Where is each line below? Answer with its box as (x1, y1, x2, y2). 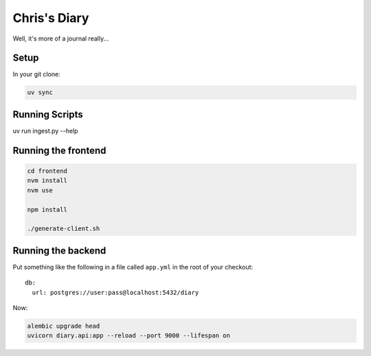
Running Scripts (12, 109, 83, 120)
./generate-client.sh (27, 225, 100, 233)
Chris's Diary (12, 10, 89, 25)
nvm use (27, 186, 53, 194)
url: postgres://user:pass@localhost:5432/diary (32, 289, 199, 296)
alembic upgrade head (27, 322, 100, 330)
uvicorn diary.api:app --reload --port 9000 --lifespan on (27, 332, 230, 340)
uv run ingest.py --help (12, 126, 78, 135)
